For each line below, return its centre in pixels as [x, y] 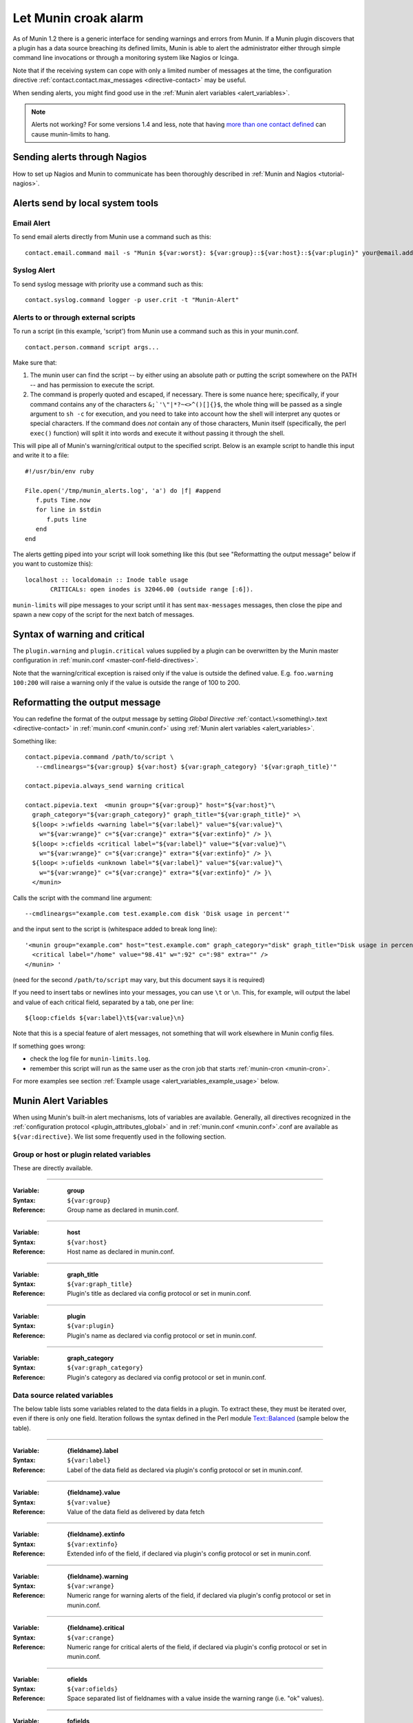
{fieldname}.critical [96, 1628]
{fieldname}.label [93, 1451]
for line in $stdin [68, 510]
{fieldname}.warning [98, 1576]
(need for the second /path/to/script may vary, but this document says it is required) [139, 979]
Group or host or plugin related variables [82, 1154]
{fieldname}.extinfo [96, 1534]
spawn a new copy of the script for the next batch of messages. [104, 614]
